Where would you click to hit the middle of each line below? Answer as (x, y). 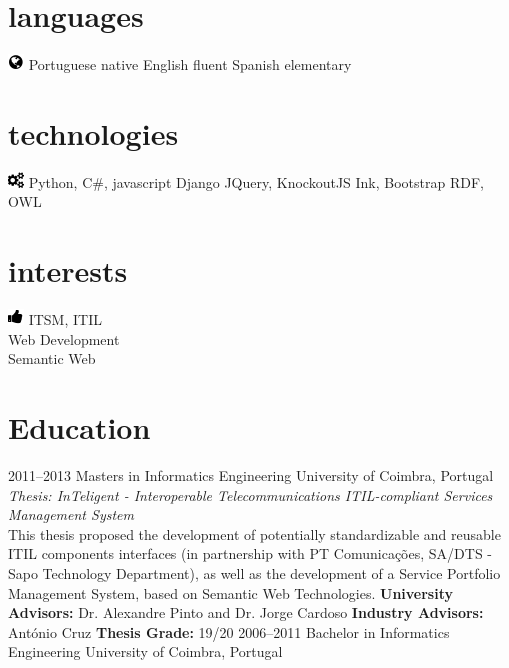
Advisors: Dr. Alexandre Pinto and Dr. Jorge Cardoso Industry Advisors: (246, 612)
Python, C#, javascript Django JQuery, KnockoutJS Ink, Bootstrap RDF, (256, 181)
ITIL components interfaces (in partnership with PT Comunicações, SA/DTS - (250, 553)
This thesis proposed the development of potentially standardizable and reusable (254, 533)
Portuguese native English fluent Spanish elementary (190, 64)
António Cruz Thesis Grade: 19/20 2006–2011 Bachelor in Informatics (229, 631)
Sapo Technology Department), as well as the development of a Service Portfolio (254, 573)
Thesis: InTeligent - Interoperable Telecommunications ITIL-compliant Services (250, 494)
